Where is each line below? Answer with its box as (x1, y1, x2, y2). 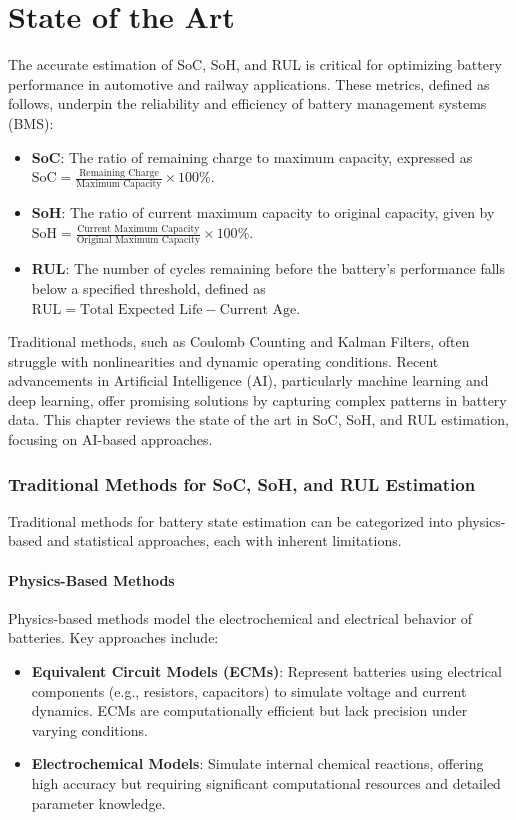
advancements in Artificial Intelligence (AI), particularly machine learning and (8, 370, 489, 391)
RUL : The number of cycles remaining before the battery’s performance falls (31, 258, 506, 279)
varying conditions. (31, 719, 148, 740)
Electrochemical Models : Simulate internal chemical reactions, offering (31, 753, 484, 774)
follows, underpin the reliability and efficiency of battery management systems (8, 93, 487, 114)
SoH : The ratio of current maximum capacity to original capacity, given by (31, 202, 495, 223)
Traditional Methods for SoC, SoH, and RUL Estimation (8, 471, 476, 496)
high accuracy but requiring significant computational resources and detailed (31, 773, 501, 794)
